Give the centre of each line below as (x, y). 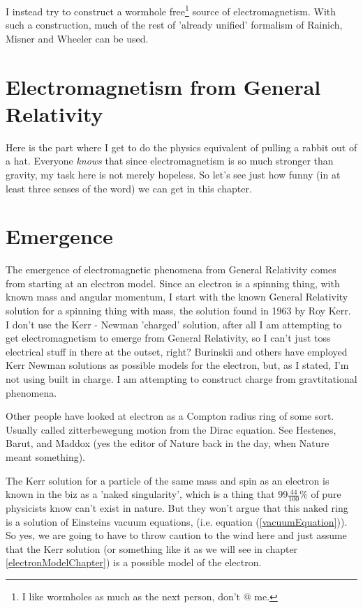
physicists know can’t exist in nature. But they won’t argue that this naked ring (177, 507)
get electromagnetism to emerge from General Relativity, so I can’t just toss (168, 338)
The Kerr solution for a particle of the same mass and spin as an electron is (168, 480)
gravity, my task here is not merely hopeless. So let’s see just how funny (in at (173, 174)
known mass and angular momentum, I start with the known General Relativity (177, 297)
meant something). (46, 456)
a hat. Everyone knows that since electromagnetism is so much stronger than (170, 161)
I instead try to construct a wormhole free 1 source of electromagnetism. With (171, 10)
